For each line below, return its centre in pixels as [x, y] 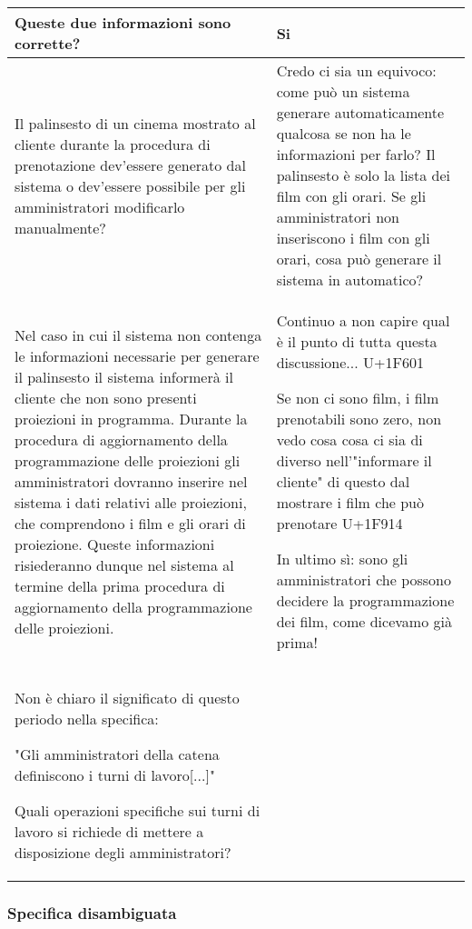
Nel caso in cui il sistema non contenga [138, 335]
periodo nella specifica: [87, 719]
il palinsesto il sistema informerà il [124, 377]
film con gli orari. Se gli [351, 196]
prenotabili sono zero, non [359, 419]
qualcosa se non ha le [344, 133]
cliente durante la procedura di [113, 144]
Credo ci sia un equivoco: [356, 70]
